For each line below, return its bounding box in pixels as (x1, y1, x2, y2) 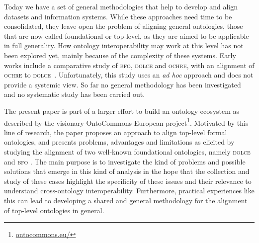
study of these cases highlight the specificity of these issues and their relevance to (4, 175, 252, 186)
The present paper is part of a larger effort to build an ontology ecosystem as (4, 105, 240, 116)
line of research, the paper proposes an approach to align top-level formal (4, 127, 227, 137)
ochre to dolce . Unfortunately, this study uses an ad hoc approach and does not (4, 70, 254, 80)
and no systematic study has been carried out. (4, 89, 145, 99)
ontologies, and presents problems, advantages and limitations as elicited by (4, 137, 235, 147)
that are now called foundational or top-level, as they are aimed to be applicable (4, 30, 249, 41)
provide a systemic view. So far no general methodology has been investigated (4, 79, 241, 89)
